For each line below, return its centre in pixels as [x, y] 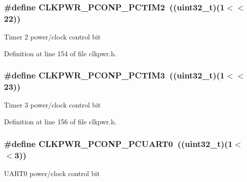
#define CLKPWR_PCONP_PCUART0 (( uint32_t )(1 [118, 143]
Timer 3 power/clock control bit [52, 105]
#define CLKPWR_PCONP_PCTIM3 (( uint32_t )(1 [114, 75]
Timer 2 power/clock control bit [52, 37]
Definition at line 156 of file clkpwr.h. [60, 122]
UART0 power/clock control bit [52, 173]
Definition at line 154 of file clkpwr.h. [60, 53]
